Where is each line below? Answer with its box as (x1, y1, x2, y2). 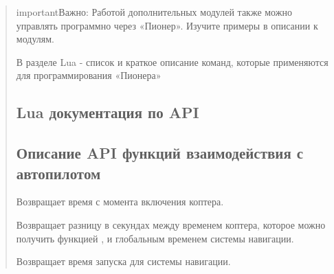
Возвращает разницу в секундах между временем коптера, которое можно (16, 217, 326, 231)
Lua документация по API (16, 102, 199, 123)
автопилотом (16, 162, 101, 183)
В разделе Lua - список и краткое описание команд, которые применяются (16, 54, 329, 69)
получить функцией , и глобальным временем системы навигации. (16, 231, 294, 245)
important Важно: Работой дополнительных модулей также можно (16, 5, 292, 19)
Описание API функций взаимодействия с (16, 142, 304, 163)
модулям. (16, 32, 54, 46)
